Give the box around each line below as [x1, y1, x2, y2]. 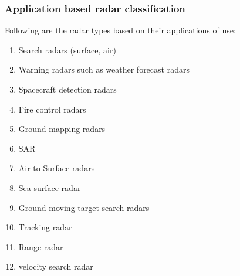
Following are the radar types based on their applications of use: [5, 24, 236, 36]
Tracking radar [18, 221, 72, 233]
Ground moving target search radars [18, 201, 150, 213]
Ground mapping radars [18, 122, 106, 135]
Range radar [18, 240, 63, 253]
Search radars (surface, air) [18, 43, 116, 56]
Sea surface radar [18, 181, 81, 193]
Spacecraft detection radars [18, 83, 117, 95]
